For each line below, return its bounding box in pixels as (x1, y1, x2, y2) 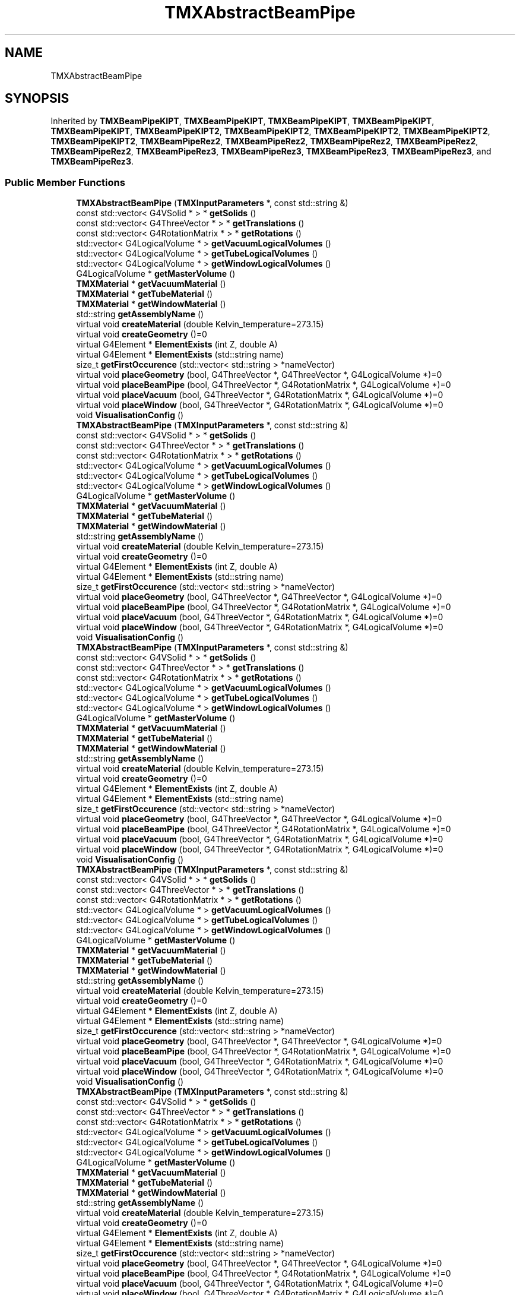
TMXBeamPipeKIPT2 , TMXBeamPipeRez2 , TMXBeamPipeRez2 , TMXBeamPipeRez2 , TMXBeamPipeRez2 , (50, 136, 478, 147)
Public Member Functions (5, 176, 125, 188)
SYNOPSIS (5, 91, 69, 106)
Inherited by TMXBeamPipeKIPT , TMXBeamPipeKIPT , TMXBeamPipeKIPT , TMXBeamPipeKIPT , (50, 116, 435, 127)
